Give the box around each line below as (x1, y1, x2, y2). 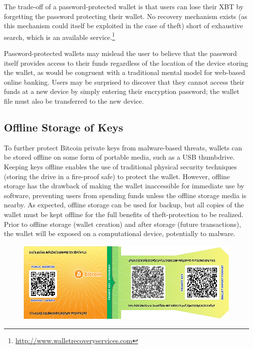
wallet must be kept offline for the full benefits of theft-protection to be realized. (4, 209, 244, 219)
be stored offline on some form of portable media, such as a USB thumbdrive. (4, 152, 235, 162)
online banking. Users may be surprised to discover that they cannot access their (4, 76, 245, 87)
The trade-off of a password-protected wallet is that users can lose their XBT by (4, 1, 244, 11)
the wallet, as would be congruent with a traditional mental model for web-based (4, 67, 245, 77)
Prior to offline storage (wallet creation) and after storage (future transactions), (4, 219, 241, 229)
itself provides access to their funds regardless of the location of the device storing (4, 57, 248, 68)
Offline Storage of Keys (4, 119, 124, 134)
